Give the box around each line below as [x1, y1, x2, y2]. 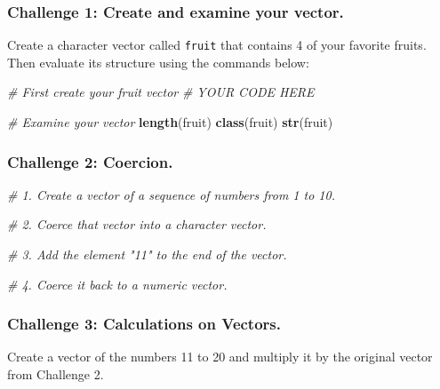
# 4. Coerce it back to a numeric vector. [7, 274, 228, 293]
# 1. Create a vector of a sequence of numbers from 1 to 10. [7, 185, 335, 203]
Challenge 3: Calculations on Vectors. [7, 313, 281, 335]
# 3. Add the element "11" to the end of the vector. [7, 245, 287, 264]
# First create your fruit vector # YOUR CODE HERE [7, 83, 315, 101]
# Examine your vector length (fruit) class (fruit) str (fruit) [7, 113, 333, 131]
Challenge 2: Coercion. [7, 150, 173, 172]
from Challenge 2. [7, 365, 104, 384]
